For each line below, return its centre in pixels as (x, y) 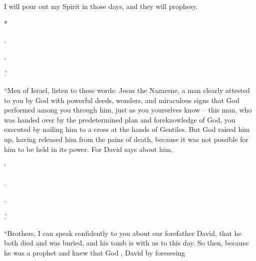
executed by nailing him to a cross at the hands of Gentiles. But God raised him (127, 129)
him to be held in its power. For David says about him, (89, 149)
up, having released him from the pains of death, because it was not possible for (126, 139)
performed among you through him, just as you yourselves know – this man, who (128, 110)
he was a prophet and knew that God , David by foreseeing (95, 252)
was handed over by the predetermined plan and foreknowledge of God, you (120, 119)
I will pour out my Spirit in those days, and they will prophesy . (101, 6)
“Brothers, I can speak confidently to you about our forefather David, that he (123, 233)
